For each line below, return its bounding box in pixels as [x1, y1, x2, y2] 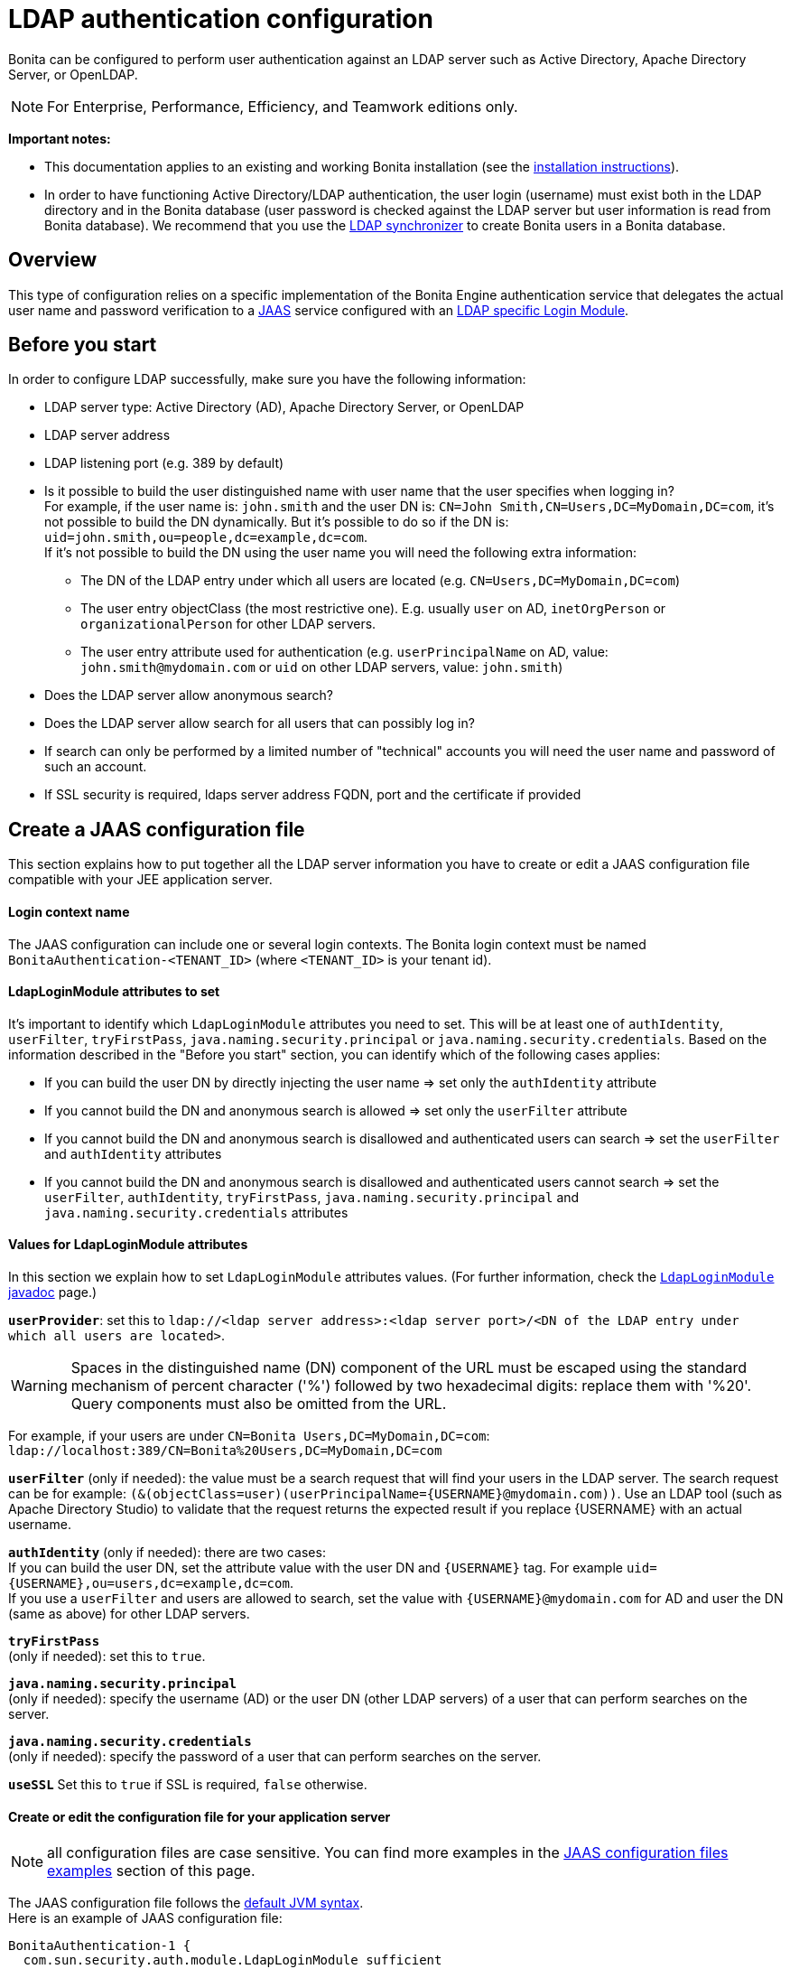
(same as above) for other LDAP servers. [8, 1605, 250, 1621]
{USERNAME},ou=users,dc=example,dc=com [8, 1575, 290, 1591]
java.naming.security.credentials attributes [44, 1204, 349, 1220]
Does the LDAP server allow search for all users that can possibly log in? [44, 715, 475, 732]
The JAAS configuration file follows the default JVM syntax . [8, 1895, 364, 1911]
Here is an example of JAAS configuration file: [8, 1910, 283, 1927]
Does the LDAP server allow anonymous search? [44, 687, 333, 704]
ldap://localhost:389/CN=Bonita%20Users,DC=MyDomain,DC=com [8, 1442, 442, 1458]
